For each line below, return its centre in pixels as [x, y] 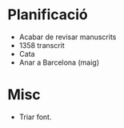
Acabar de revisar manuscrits [68, 37]
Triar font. [35, 117]
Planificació [48, 15]
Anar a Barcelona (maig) [59, 62]
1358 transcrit [42, 45]
